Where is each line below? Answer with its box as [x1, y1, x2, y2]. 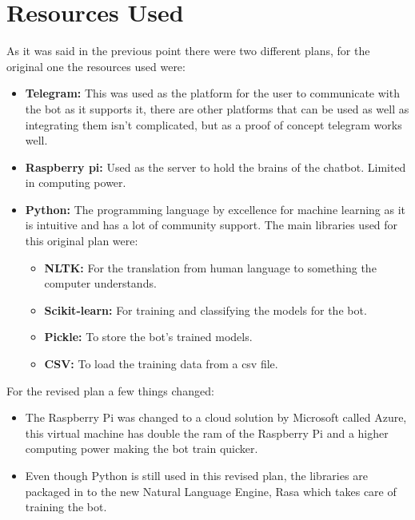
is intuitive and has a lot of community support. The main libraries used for [25, 216, 398, 233]
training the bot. [25, 498, 107, 515]
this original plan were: [25, 232, 138, 249]
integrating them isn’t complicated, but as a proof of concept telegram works [25, 116, 402, 133]
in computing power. [25, 174, 126, 191]
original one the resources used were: [6, 58, 186, 74]
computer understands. [44, 275, 157, 292]
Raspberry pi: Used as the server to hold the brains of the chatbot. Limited [25, 158, 406, 175]
